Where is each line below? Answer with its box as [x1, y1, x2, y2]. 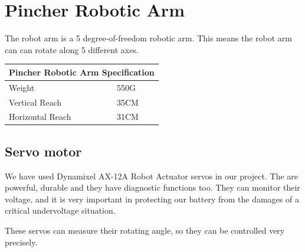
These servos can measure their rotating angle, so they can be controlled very [5, 224, 285, 237]
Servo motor [5, 142, 82, 160]
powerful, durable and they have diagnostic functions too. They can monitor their [5, 181, 300, 194]
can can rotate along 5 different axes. [5, 43, 139, 55]
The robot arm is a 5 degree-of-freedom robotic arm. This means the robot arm [5, 32, 293, 44]
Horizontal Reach [9, 110, 71, 123]
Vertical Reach [9, 96, 62, 108]
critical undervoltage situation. [5, 204, 116, 217]
